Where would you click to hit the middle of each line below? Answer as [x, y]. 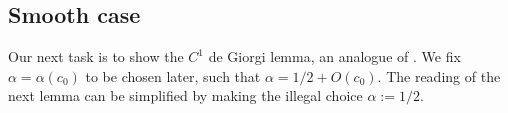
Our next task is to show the [96, 56]
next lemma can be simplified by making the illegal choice [185, 95]
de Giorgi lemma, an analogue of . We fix [334, 56]
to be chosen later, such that [173, 75]
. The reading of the [439, 75]
